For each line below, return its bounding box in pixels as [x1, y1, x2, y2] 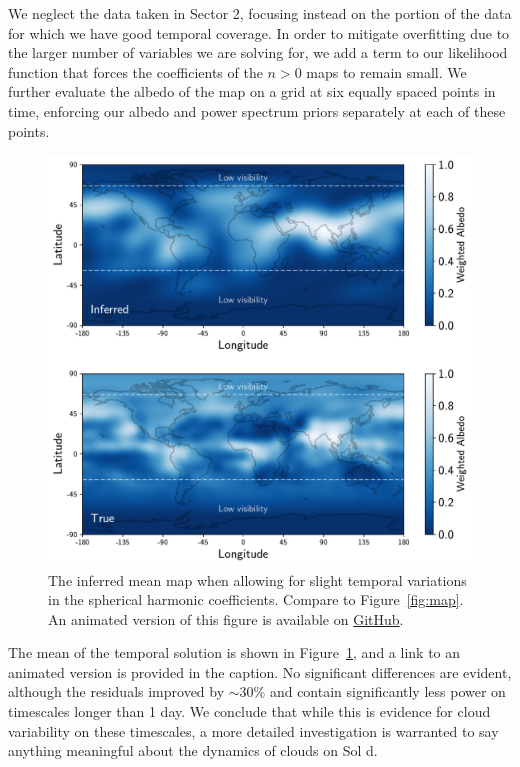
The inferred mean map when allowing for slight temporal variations [48, 569, 467, 590]
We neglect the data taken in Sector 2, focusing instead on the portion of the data [8, 3, 512, 23]
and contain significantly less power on [269, 681, 506, 702]
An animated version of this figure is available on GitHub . [48, 608, 404, 629]
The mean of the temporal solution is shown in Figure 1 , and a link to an [8, 642, 461, 663]
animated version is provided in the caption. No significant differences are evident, [8, 661, 512, 682]
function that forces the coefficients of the [8, 61, 263, 82]
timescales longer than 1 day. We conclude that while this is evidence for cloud [8, 701, 491, 722]
